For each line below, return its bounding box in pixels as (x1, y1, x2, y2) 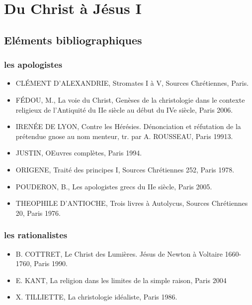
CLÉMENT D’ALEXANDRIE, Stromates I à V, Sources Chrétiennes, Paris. (15, 78, 249, 88)
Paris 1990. (34, 258, 68, 269)
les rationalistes (4, 229, 68, 241)
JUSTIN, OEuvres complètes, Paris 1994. (15, 148, 142, 158)
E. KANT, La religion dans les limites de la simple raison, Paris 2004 (15, 275, 227, 285)
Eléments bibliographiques (4, 32, 142, 47)
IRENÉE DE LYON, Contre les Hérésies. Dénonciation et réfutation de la (15, 121, 241, 132)
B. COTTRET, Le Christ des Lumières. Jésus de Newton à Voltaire (15, 248, 223, 259)
